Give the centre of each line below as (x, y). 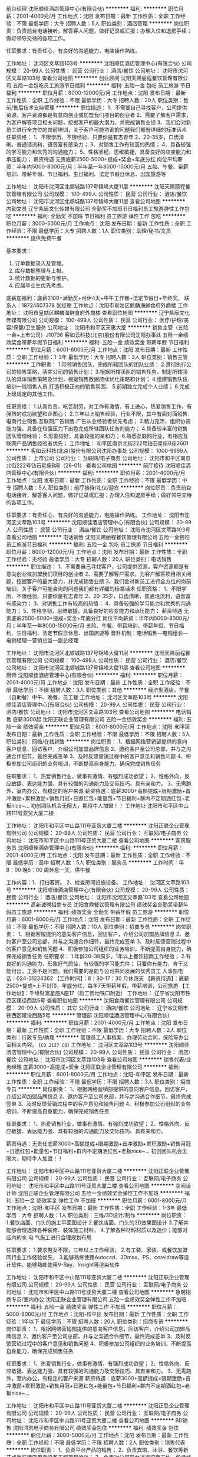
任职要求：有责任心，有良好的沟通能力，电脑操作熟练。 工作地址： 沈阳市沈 (98, 515)
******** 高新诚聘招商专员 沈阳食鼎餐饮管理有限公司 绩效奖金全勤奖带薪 (95, 904)
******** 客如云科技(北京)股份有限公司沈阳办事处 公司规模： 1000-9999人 (97, 451)
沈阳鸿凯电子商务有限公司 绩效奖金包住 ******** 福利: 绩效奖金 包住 (96, 1428)
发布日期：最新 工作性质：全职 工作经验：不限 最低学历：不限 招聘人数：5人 (98, 734)
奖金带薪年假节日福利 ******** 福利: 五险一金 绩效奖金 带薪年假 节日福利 (100, 342)
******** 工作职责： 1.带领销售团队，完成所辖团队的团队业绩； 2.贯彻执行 (96, 364)
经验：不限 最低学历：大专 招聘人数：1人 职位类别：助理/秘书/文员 (91, 231)
